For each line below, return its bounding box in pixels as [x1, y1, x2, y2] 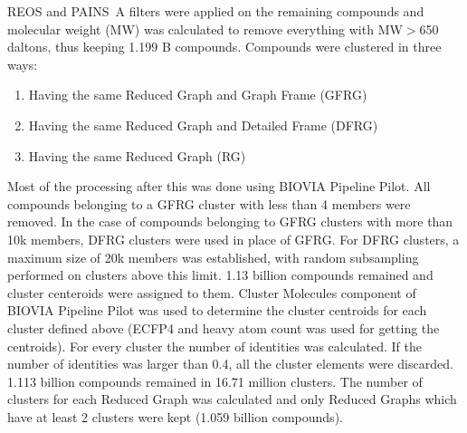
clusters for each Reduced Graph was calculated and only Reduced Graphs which [7, 390, 457, 409]
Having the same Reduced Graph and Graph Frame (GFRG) [28, 85, 367, 104]
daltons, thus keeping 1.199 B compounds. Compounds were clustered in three [7, 37, 442, 56]
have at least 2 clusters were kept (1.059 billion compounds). [7, 407, 343, 426]
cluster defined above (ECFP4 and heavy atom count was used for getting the [7, 318, 440, 337]
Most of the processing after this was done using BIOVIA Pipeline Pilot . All [7, 177, 431, 196]
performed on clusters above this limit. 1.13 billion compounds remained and [7, 265, 434, 284]
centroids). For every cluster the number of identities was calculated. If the [7, 336, 423, 355]
